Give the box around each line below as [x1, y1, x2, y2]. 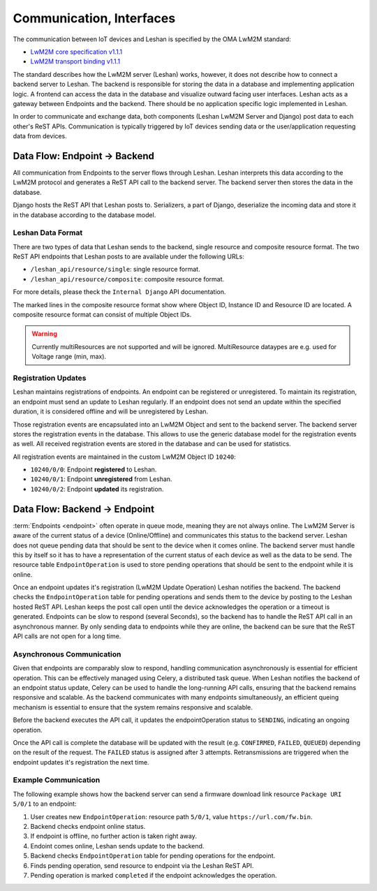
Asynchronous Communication [13, 649, 121, 659]
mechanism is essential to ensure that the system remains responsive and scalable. [13, 702, 253, 712]
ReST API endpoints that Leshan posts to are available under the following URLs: [13, 252, 244, 261]
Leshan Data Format [13, 228, 83, 237]
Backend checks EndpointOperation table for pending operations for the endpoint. [30, 852, 276, 860]
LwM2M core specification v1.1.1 [30, 47, 122, 56]
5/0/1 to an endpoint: [13, 800, 77, 808]
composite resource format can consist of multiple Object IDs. [13, 311, 192, 319]
